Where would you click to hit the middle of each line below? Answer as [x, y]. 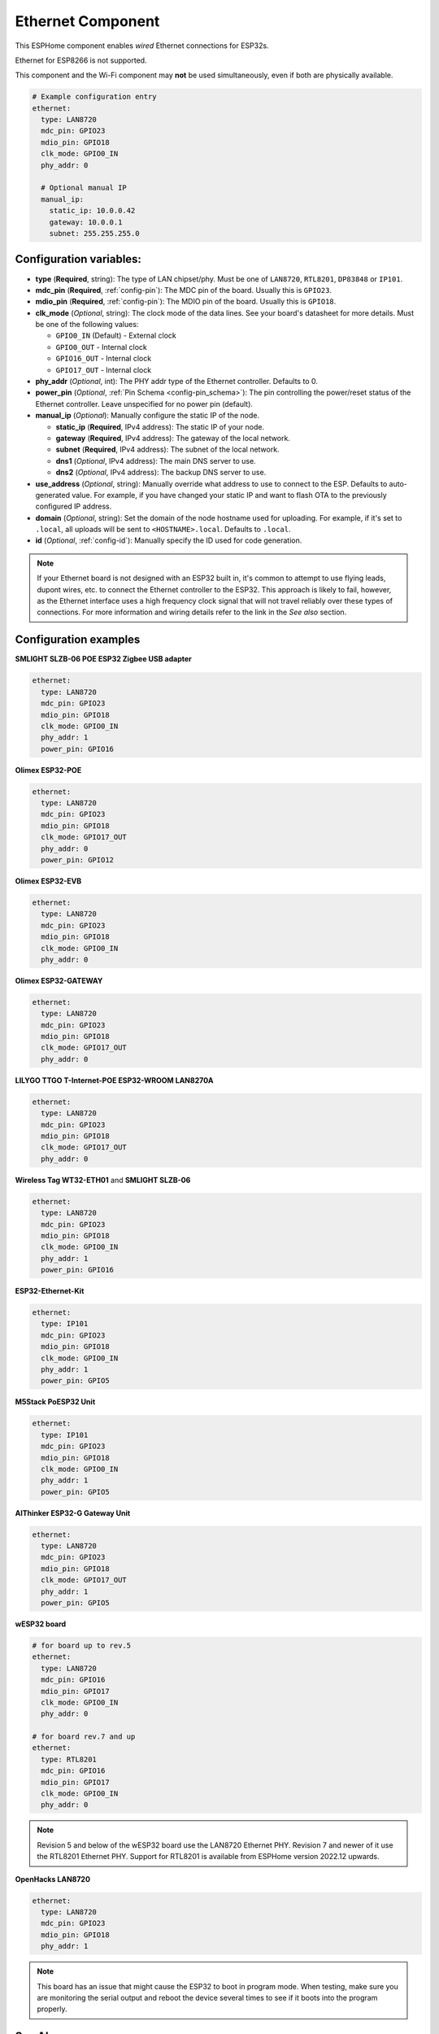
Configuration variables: [78, 259]
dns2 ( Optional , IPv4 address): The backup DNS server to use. [161, 473]
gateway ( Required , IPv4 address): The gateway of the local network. [173, 438]
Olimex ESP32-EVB [48, 881]
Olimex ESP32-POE [48, 770]
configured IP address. [74, 506]
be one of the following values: [87, 325]
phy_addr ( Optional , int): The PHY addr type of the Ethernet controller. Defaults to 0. [177, 382]
